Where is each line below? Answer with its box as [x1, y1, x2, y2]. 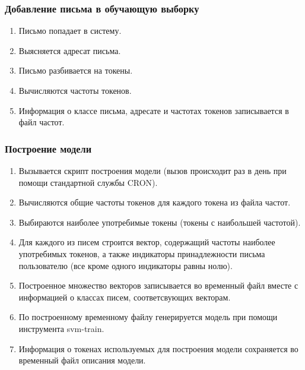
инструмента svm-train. [18, 322, 104, 334]
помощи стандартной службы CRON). [18, 176, 158, 188]
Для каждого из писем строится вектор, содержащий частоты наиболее [18, 236, 275, 248]
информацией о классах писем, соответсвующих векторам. [18, 290, 231, 303]
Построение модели [5, 141, 92, 156]
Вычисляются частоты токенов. [18, 84, 132, 96]
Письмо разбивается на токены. [18, 64, 133, 77]
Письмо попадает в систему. [18, 24, 122, 37]
